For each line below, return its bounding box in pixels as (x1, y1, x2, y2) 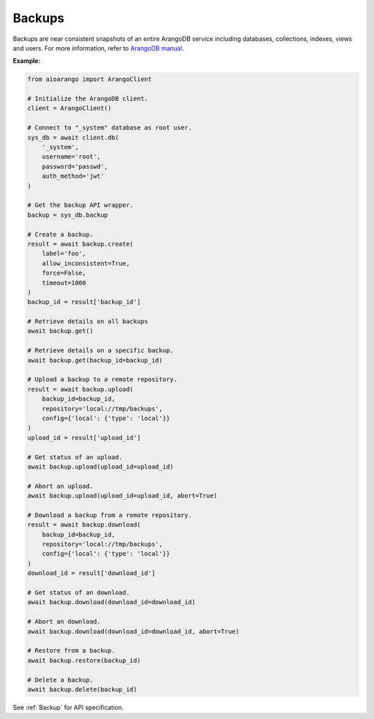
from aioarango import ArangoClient (27, 75, 152, 83)
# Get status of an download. (27, 589, 130, 597)
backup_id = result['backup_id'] (27, 298, 141, 306)
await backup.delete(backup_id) (27, 685, 138, 693)
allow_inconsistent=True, (42, 260, 130, 267)
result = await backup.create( (27, 239, 134, 248)
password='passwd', (42, 163, 109, 170)
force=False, (42, 269, 87, 277)
